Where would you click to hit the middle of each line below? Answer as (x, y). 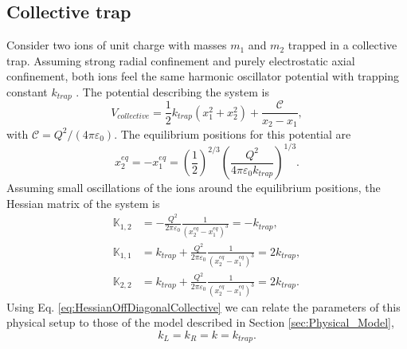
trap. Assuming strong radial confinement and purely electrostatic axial (181, 60)
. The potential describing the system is (172, 91)
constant (27, 91)
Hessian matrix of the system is (83, 203)
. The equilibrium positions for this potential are (233, 133)
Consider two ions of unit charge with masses (117, 45)
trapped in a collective (342, 45)
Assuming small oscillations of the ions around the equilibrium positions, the (194, 188)
